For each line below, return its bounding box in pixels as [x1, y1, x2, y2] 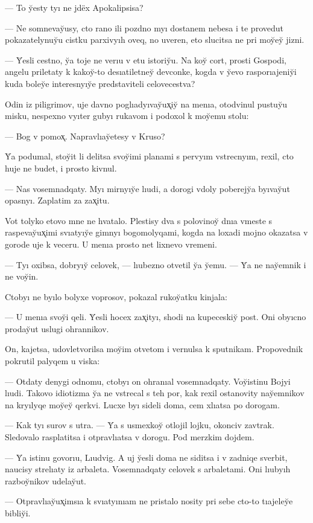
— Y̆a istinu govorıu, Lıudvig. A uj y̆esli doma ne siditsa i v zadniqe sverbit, [5, 451, 288, 463]
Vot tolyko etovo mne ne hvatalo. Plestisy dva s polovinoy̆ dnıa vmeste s [5, 214, 273, 226]
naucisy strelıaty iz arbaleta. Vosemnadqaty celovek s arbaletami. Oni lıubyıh [5, 463, 291, 475]
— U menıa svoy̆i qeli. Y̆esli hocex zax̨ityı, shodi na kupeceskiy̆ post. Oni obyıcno [5, 310, 306, 323]
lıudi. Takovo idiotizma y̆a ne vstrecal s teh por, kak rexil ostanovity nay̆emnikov [5, 387, 305, 399]
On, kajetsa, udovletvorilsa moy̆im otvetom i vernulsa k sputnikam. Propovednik [5, 342, 303, 355]
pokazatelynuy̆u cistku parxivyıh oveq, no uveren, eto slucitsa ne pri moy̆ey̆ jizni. [5, 33, 305, 46]
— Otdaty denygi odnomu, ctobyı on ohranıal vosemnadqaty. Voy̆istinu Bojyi [5, 374, 291, 387]
